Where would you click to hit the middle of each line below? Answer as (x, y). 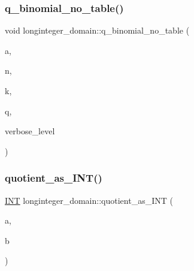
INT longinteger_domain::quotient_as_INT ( (89, 200)
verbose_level (30, 131)
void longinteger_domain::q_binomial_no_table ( (97, 30)
